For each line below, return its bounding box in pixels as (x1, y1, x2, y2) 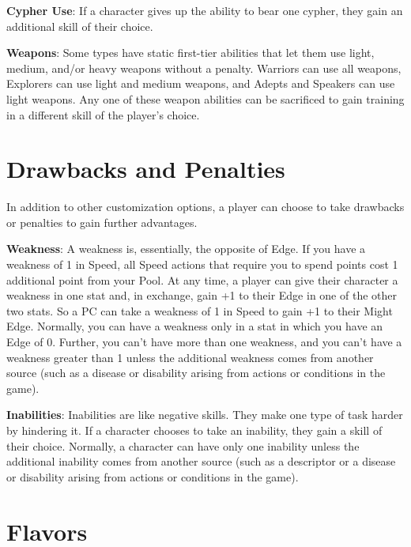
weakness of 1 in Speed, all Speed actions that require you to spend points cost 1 (6, 256, 398, 273)
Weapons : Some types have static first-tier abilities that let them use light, (6, 44, 375, 61)
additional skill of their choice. (6, 17, 153, 34)
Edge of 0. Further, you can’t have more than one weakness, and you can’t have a (6, 334, 402, 350)
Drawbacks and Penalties (6, 153, 285, 185)
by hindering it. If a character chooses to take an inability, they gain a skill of (6, 422, 383, 438)
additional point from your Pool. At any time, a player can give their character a (6, 271, 398, 288)
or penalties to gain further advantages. (6, 213, 198, 230)
